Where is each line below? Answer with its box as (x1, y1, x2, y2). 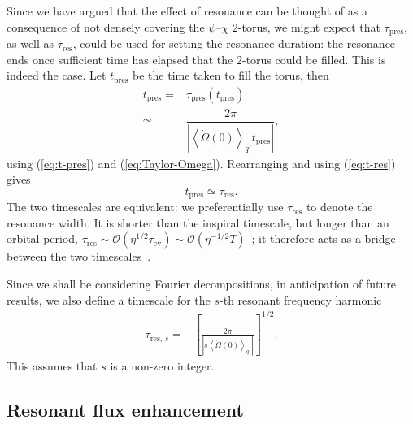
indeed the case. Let (7, 67, 107, 84)
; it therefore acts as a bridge (251, 230, 396, 247)
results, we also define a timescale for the (7, 291, 211, 308)
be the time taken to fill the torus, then (133, 67, 329, 84)
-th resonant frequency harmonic (220, 291, 382, 308)
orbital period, (7, 230, 79, 247)
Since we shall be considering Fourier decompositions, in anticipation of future (7, 275, 397, 292)
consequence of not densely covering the (7, 18, 205, 35)
